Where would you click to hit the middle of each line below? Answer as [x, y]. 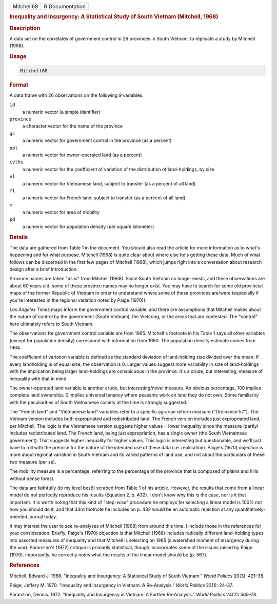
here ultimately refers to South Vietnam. [52, 324]
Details [19, 237]
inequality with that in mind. [38, 379]
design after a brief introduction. [44, 269]
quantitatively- [250, 509]
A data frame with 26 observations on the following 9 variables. [76, 95]
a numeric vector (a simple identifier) [61, 112]
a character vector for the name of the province [73, 126]
